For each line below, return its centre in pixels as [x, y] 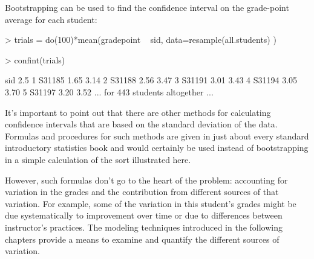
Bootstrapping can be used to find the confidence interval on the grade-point [147, 7]
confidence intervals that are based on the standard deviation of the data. [141, 124]
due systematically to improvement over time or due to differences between [144, 215]
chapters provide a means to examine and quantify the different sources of [142, 239]
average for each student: [51, 19]
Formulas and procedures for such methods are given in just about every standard [157, 136]
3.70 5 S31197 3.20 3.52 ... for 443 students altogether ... [109, 91]
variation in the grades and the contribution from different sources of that [142, 192]
